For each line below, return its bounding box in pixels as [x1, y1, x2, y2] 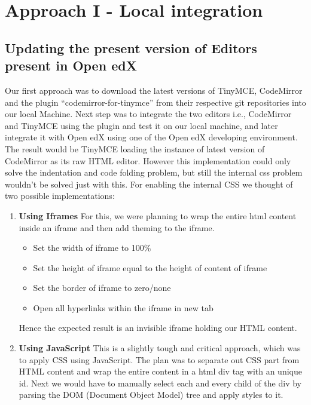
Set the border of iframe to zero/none [33, 281, 171, 294]
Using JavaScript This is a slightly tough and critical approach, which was [19, 342, 301, 354]
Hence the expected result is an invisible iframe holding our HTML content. [19, 321, 297, 334]
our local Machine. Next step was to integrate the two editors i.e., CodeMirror [5, 108, 292, 120]
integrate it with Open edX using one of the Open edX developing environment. [5, 131, 298, 143]
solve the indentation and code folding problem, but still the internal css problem [5, 166, 303, 179]
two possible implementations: [5, 189, 115, 202]
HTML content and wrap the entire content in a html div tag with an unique [19, 365, 302, 378]
